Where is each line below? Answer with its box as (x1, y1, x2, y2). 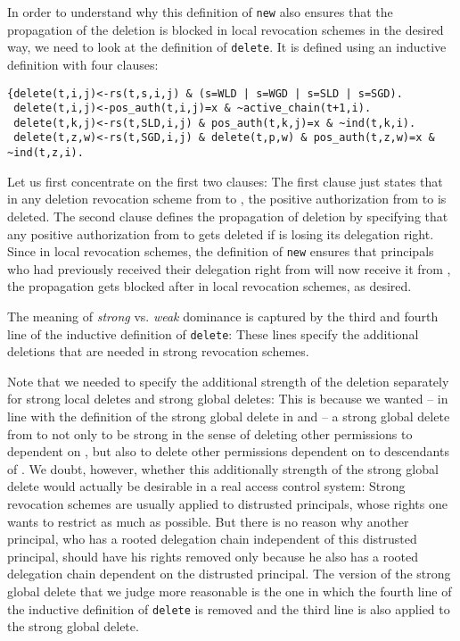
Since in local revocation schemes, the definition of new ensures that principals (7, 242, 434, 261)
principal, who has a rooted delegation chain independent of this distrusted (7, 529, 417, 548)
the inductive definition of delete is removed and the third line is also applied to (7, 599, 450, 618)
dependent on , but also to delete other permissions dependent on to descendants (7, 442, 449, 461)
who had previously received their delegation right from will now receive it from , (7, 259, 451, 278)
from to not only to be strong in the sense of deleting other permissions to (7, 424, 413, 443)
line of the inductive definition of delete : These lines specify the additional (7, 324, 419, 343)
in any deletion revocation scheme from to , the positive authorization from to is (7, 189, 447, 208)
